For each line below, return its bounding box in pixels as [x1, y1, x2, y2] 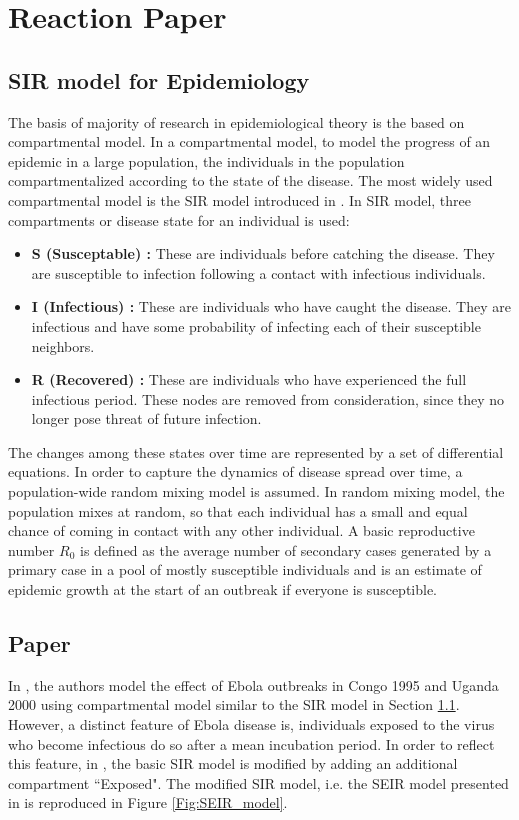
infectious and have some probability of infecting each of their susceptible [31, 315, 481, 336]
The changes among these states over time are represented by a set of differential [8, 441, 504, 462]
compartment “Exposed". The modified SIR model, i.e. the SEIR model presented [8, 772, 509, 793]
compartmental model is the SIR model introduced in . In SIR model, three [8, 189, 471, 210]
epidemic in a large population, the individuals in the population [8, 150, 405, 171]
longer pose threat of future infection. [31, 408, 262, 429]
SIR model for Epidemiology [8, 64, 310, 95]
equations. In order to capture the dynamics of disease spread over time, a [8, 461, 463, 482]
